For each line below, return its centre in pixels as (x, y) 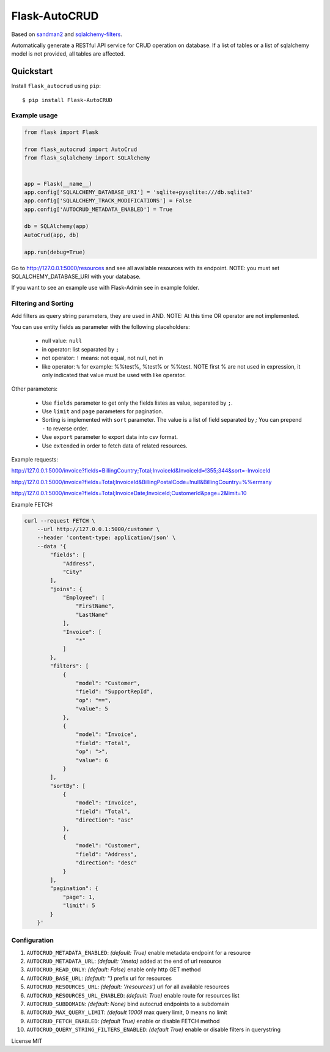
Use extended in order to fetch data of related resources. (115, 446)
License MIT (27, 1041)
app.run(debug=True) (55, 252)
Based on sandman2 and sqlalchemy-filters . (67, 34)
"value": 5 (92, 709)
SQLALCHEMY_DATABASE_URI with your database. (76, 277)
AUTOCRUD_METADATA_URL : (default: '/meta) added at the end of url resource (124, 961)
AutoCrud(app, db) (52, 235)
